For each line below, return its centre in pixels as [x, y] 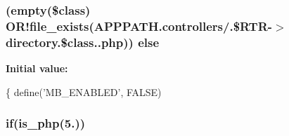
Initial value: [37, 68]
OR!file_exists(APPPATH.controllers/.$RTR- [139, 26]
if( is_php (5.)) [46, 123]
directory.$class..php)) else [83, 42]
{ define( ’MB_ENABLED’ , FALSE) [84, 91]
